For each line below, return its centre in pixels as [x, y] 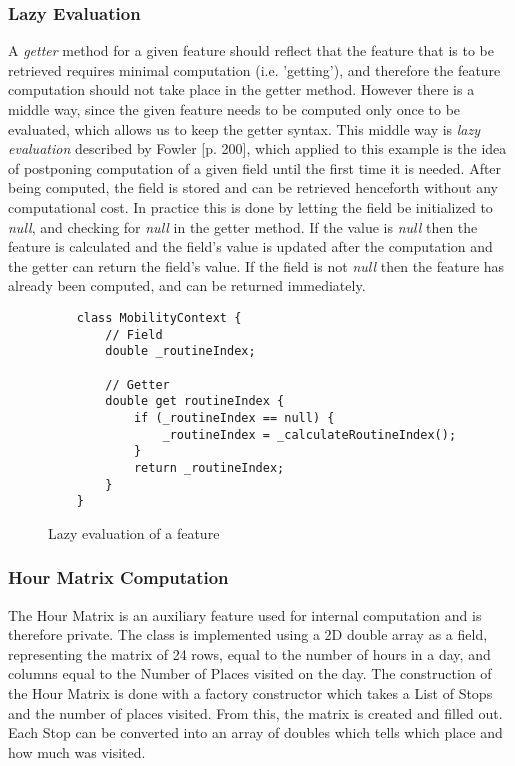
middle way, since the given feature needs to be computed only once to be [234, 109]
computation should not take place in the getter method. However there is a [241, 89]
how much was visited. [77, 751]
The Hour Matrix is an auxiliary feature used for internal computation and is [245, 614]
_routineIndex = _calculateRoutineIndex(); [309, 434]
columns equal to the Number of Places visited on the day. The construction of [250, 673]
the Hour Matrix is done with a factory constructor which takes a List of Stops [250, 693]
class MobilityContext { [159, 317]
